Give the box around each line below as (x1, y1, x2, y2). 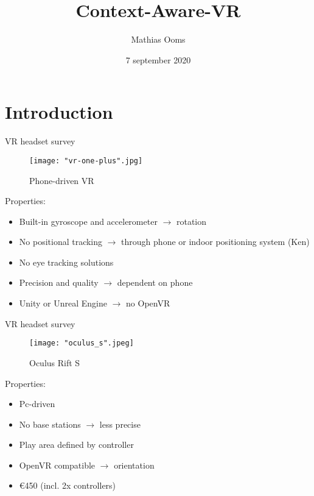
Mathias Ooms (131, 33, 186, 46)
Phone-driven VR (29, 174, 94, 186)
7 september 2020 (125, 53, 191, 66)
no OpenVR (126, 297, 170, 310)
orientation (114, 458, 155, 471)
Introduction (5, 99, 113, 124)
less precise (99, 417, 141, 430)
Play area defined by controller (19, 438, 134, 451)
